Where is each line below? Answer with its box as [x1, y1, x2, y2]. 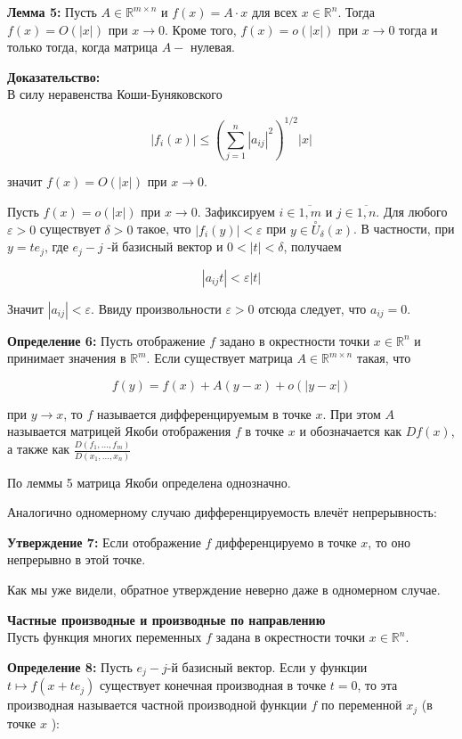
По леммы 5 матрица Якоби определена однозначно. [7, 472, 291, 491]
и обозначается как [299, 422, 402, 440]
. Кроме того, [165, 20, 237, 38]
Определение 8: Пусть [7, 657, 133, 676]
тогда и [399, 20, 438, 38]
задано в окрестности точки [219, 331, 370, 349]
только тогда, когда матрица [7, 37, 158, 56]
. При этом [322, 404, 381, 423]
